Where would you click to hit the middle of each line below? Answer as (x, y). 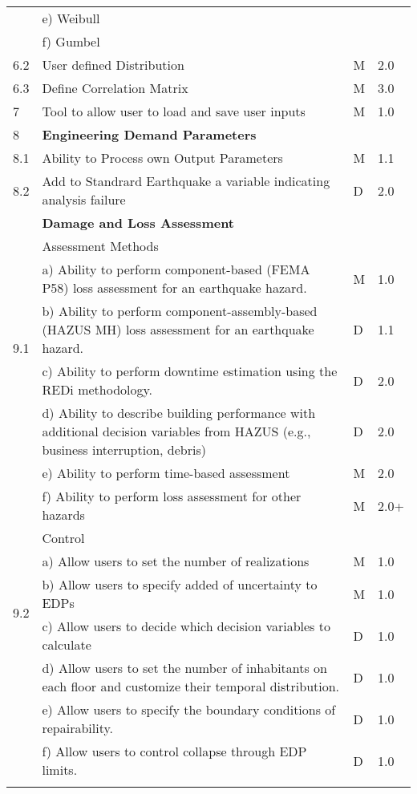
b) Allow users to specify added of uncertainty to (180, 584)
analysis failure (84, 199)
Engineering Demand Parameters (149, 134)
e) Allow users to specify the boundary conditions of (189, 709)
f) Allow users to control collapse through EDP (174, 751)
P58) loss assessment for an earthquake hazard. (174, 288)
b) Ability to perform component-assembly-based (180, 311)
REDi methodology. (97, 389)
